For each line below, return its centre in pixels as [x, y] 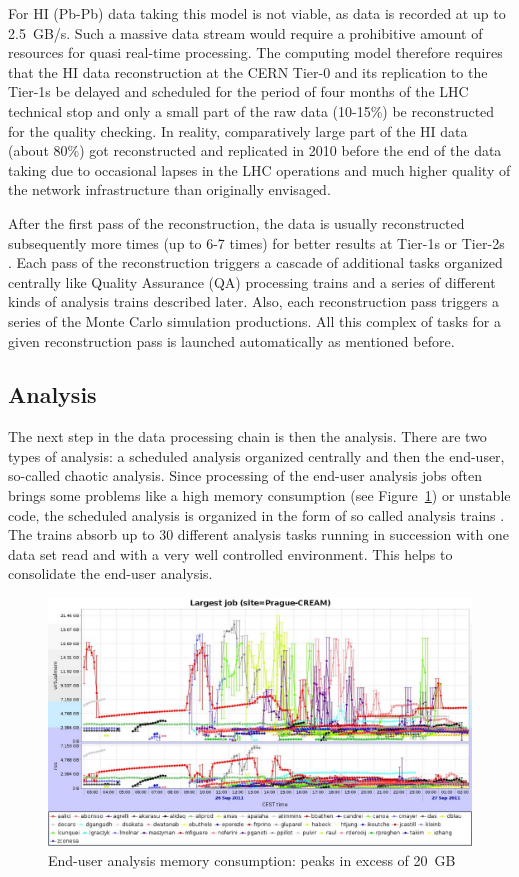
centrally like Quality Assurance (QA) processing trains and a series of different [252, 281]
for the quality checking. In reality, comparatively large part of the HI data [238, 130]
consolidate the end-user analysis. [110, 573]
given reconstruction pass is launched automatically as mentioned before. [231, 340]
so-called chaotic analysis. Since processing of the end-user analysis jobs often [245, 475]
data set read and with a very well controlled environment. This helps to [230, 553]
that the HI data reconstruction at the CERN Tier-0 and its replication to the [248, 71]
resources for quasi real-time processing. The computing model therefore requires [255, 52]
